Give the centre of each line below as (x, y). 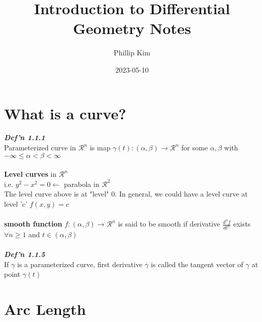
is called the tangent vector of (197, 264)
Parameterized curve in (40, 148)
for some (195, 148)
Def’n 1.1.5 (25, 254)
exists (242, 224)
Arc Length (45, 309)
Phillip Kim (132, 53)
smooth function (33, 224)
